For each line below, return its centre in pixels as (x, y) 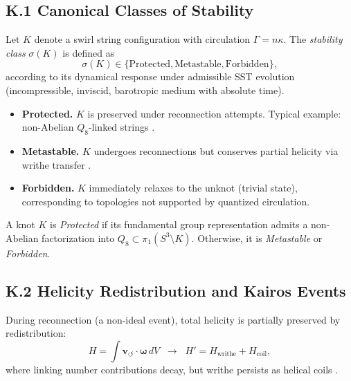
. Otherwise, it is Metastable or (257, 238)
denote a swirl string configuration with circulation (142, 39)
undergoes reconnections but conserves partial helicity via (216, 150)
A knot (20, 224)
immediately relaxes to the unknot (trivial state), (193, 188)
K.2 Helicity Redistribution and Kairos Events (176, 290)
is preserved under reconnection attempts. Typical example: (214, 113)
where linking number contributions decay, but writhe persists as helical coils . (172, 369)
